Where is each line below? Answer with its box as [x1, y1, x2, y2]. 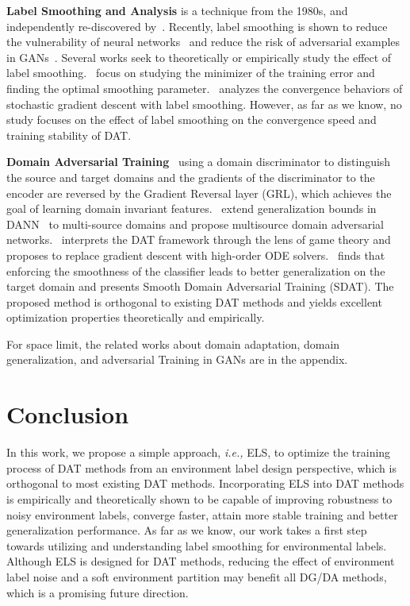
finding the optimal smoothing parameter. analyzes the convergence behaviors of [6, 79, 403, 96]
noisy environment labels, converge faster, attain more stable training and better [6, 506, 398, 523]
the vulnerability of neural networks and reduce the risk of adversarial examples [6, 33, 400, 50]
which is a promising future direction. [6, 584, 189, 600]
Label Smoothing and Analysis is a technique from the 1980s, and [6, 2, 348, 18]
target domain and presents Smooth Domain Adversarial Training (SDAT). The [6, 278, 394, 295]
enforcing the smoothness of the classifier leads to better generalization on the [6, 262, 385, 279]
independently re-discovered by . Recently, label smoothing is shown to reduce [6, 17, 388, 34]
